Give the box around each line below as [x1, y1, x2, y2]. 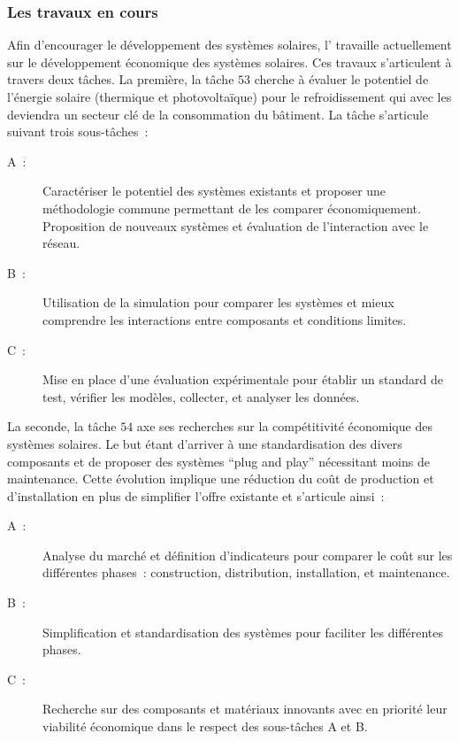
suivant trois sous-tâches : [7, 122, 149, 141]
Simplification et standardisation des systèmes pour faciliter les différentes [42, 622, 444, 641]
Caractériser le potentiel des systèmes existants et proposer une [42, 181, 386, 200]
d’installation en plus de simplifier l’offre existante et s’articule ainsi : [7, 486, 385, 505]
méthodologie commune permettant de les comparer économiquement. [42, 198, 421, 217]
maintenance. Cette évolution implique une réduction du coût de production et [7, 469, 434, 488]
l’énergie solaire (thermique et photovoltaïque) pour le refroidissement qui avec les [7, 88, 452, 105]
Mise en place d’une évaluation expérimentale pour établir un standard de [42, 370, 444, 389]
